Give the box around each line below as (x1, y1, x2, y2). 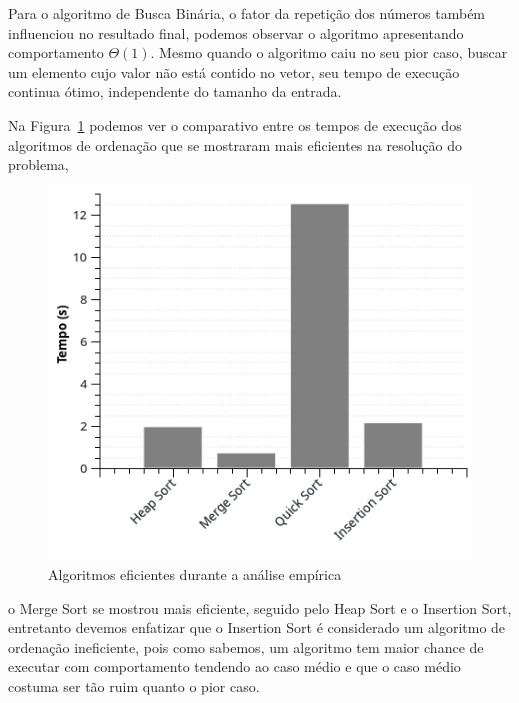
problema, (8, 154, 69, 175)
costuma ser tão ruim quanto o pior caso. (8, 675, 260, 696)
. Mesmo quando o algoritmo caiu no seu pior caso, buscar (150, 42, 508, 63)
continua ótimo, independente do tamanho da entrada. (8, 81, 342, 102)
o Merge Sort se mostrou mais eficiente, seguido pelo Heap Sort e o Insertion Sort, (8, 597, 512, 618)
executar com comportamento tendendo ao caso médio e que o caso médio (8, 656, 461, 677)
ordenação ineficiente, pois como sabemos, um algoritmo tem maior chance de (8, 636, 484, 657)
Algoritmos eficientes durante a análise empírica (48, 563, 342, 584)
